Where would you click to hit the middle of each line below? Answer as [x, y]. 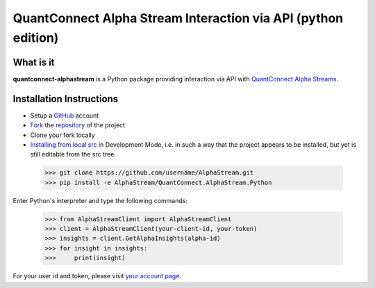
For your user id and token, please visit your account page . [97, 276]
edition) [36, 38]
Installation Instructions [66, 98]
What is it [34, 62]
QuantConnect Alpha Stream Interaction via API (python [178, 18]
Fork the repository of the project [77, 125]
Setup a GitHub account [65, 115]
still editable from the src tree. [73, 154]
